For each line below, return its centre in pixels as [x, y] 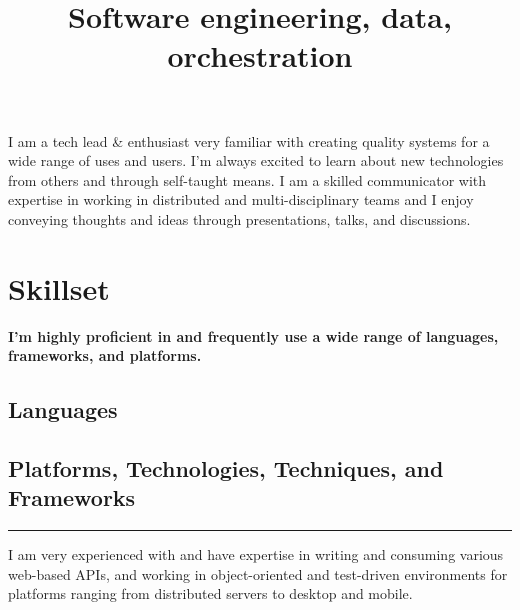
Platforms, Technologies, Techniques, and [226, 468]
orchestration [260, 55]
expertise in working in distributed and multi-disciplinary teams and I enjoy [241, 199]
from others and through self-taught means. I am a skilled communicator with [247, 179]
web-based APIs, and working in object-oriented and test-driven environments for [258, 573]
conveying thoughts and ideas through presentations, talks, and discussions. [239, 218]
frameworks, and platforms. [105, 355]
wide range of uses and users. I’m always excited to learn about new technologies [256, 160]
